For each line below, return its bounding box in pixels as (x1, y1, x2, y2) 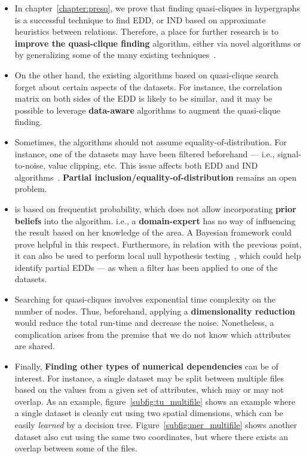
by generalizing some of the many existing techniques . (14, 48, 216, 61)
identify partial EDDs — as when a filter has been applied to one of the (14, 261, 278, 273)
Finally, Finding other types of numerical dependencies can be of (14, 360, 279, 372)
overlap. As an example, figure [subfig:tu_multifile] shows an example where (14, 395, 295, 407)
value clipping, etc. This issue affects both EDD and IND (48, 159, 258, 172)
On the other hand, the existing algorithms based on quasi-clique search (14, 68, 279, 81)
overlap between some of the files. (14, 442, 137, 454)
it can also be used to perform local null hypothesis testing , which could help (14, 249, 301, 262)
